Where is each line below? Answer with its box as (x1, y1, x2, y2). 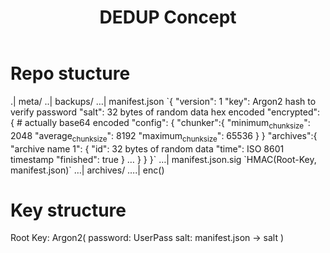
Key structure (10, 199, 127, 221)
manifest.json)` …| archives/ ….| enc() (10, 164, 165, 176)
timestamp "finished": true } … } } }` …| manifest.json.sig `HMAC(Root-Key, (10, 153, 317, 165)
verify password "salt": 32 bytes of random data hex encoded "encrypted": (10, 106, 321, 118)
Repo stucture (10, 62, 131, 85)
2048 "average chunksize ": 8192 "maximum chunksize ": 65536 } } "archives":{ (10, 129, 318, 144)
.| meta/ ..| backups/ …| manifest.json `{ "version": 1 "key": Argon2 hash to (10, 95, 317, 107)
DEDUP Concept (99, 6, 237, 29)
